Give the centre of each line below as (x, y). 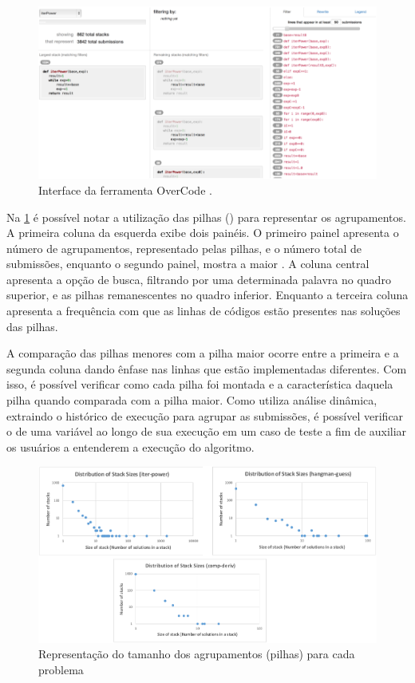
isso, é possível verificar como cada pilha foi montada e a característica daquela (200, 384)
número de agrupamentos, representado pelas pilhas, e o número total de (184, 248)
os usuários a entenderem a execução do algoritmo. (130, 446)
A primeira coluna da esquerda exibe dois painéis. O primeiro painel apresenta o (203, 233)
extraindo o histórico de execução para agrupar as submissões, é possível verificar (205, 415)
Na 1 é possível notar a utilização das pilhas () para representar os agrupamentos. (206, 217)
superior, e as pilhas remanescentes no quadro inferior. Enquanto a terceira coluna (207, 295)
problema (61, 670)
